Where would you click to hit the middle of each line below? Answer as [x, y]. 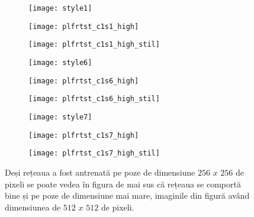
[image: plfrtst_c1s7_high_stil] [94, 153]
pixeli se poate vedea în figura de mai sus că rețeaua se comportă [123, 184]
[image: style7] [60, 117]
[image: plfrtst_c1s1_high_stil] [94, 45]
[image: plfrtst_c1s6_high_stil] [94, 99]
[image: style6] [60, 62]
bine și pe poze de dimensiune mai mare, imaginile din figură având [127, 195]
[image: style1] [60, 8]
